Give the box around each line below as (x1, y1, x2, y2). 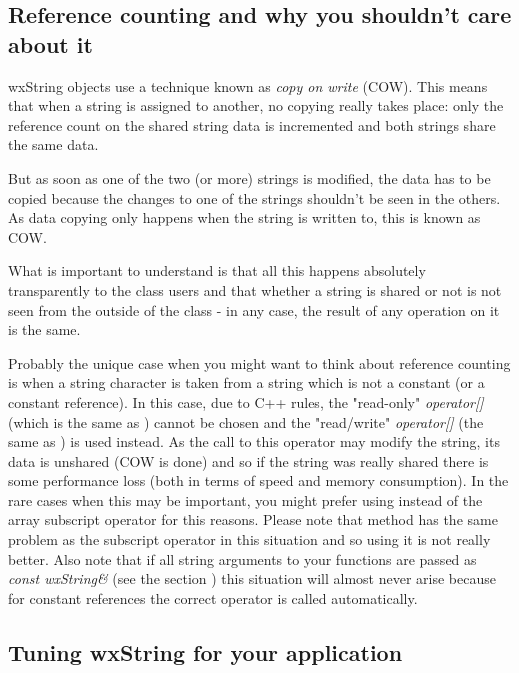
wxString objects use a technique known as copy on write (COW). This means (8, 75, 488, 96)
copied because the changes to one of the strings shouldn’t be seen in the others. (8, 187, 501, 208)
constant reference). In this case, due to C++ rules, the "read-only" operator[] (8, 391, 484, 412)
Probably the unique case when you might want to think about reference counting (8, 352, 511, 373)
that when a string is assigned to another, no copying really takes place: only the (8, 95, 504, 116)
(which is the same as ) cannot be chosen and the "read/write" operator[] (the (8, 411, 484, 432)
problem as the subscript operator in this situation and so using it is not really (8, 529, 491, 550)
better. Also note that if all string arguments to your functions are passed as (8, 548, 477, 569)
